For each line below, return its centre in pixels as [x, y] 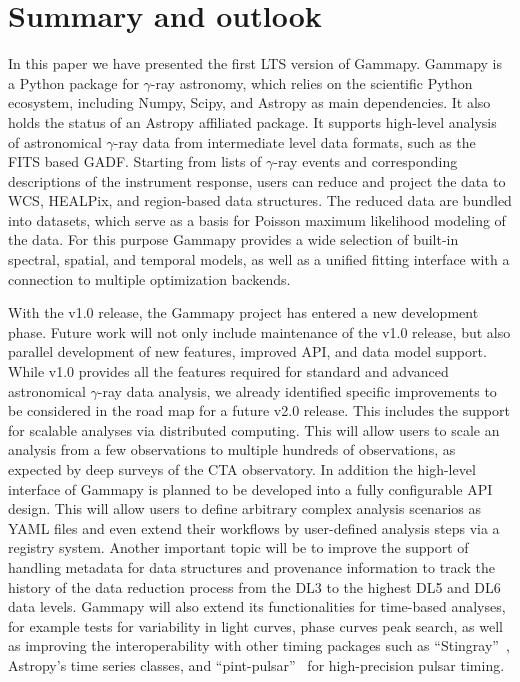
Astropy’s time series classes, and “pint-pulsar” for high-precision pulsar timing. [256, 664]
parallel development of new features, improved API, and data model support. [247, 351]
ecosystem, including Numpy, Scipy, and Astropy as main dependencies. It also [249, 102]
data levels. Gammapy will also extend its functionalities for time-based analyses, [257, 606]
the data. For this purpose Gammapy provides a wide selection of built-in [233, 239]
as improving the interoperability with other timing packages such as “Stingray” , [259, 645]
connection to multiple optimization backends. [149, 278]
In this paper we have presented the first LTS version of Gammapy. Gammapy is [255, 63]
